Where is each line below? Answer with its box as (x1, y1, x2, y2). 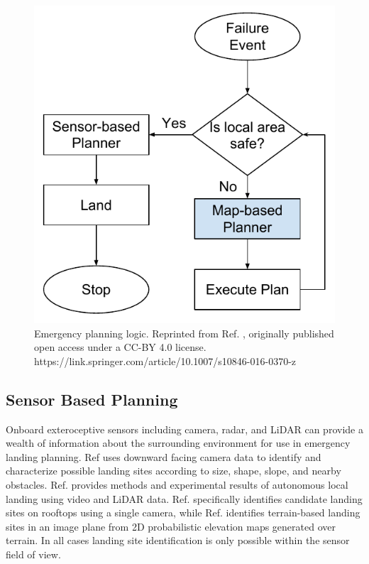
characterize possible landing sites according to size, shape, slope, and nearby (6, 463, 341, 478)
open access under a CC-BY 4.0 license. (34, 340, 206, 354)
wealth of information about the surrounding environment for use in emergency (6, 435, 351, 450)
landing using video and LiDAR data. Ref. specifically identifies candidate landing (6, 491, 363, 506)
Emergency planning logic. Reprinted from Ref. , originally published (34, 325, 334, 340)
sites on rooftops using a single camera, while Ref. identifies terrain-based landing (6, 505, 360, 520)
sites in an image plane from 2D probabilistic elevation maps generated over (6, 519, 336, 533)
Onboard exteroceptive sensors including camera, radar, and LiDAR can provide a (6, 421, 363, 436)
